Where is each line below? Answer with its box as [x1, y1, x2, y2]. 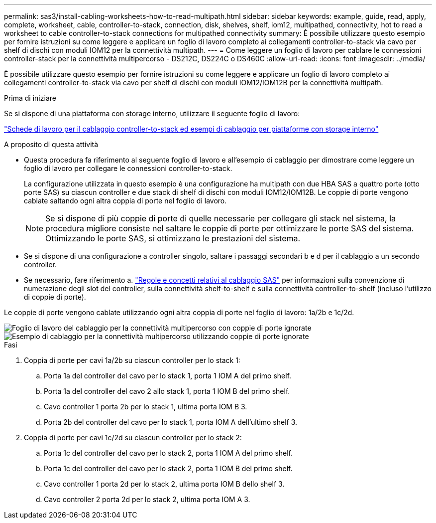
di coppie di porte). [24, 293, 86, 301]
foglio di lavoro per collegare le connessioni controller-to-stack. [24, 164, 232, 173]
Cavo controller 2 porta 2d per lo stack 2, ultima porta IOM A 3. [44, 495, 250, 504]
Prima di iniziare [4, 94, 56, 102]
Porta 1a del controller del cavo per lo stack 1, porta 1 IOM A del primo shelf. [44, 371, 292, 380]
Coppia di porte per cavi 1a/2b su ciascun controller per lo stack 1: [24, 356, 240, 364]
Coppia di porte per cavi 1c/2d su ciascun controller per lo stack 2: [24, 433, 242, 442]
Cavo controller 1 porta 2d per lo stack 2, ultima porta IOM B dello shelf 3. [44, 480, 285, 488]
